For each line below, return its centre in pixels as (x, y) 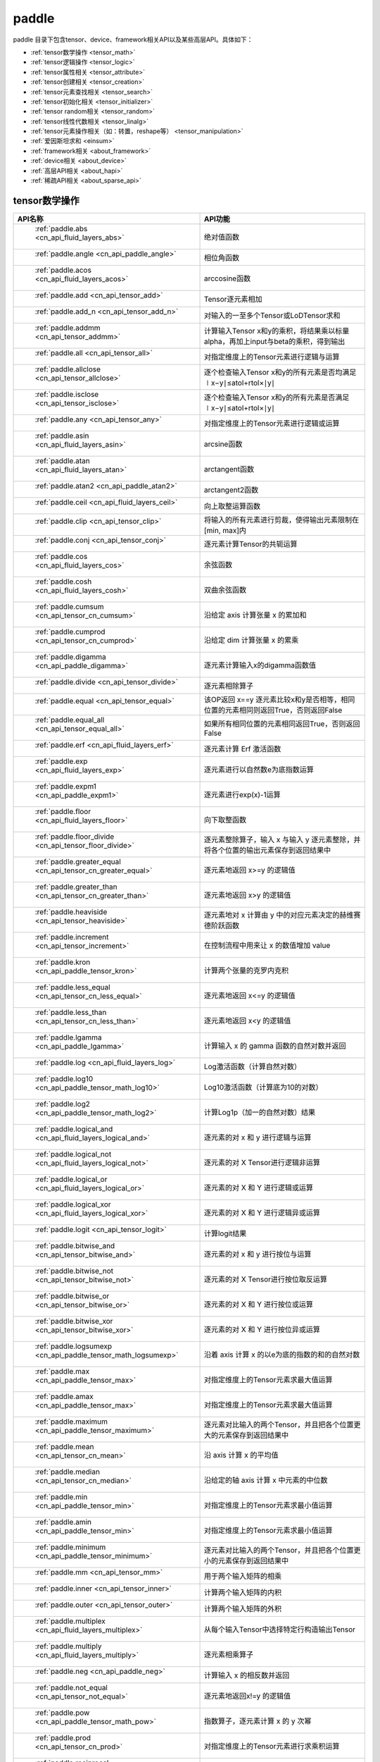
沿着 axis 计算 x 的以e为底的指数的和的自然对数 (282, 1355)
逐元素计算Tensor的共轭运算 (251, 544)
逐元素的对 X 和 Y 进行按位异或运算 (262, 1329)
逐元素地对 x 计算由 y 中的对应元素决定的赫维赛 (282, 915)
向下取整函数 (225, 820)
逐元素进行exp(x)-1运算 (242, 794)
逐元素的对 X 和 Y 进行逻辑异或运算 (262, 1212)
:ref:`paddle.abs (61, 228)
